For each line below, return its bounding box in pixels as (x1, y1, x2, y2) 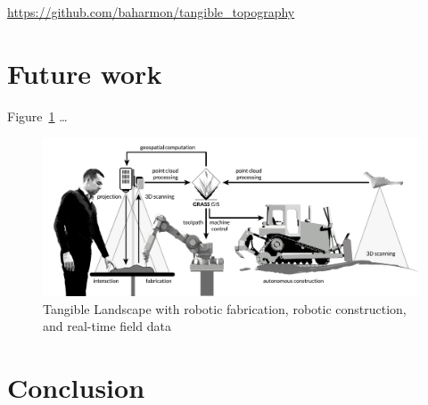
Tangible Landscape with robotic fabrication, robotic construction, (43, 299, 407, 318)
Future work (7, 54, 162, 91)
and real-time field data (43, 317, 171, 335)
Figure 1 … (7, 106, 68, 125)
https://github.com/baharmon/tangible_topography (7, 3, 295, 21)
